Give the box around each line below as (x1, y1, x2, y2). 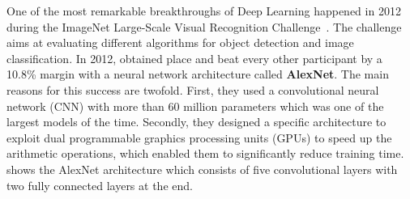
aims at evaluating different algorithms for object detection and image (6, 34, 354, 51)
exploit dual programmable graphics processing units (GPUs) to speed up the (6, 129, 392, 146)
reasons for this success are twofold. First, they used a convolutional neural (6, 81, 379, 98)
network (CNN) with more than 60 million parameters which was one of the (6, 97, 384, 114)
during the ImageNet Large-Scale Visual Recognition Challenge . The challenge (6, 18, 402, 35)
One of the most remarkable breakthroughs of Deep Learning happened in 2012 (6, 2, 401, 19)
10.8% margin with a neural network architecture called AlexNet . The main (6, 66, 389, 83)
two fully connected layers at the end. (6, 176, 193, 193)
